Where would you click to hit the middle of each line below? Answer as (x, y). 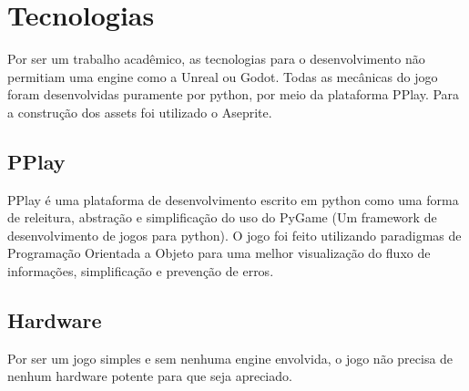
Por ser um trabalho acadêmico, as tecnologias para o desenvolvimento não (216, 59)
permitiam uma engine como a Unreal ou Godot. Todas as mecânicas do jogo (223, 76)
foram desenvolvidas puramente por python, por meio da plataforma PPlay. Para (234, 94)
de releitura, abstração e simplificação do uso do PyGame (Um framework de (222, 217)
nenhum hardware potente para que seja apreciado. (150, 376)
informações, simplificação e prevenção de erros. (141, 271)
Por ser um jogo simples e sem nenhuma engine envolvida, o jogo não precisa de (230, 358)
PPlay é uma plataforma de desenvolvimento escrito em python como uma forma (233, 199)
